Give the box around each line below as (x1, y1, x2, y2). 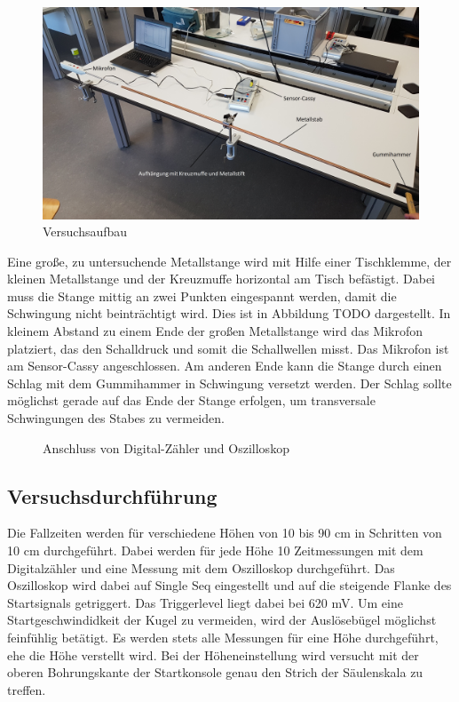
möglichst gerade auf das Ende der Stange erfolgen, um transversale (7, 391, 376, 410)
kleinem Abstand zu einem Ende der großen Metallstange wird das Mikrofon (7, 322, 423, 340)
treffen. (7, 680, 46, 698)
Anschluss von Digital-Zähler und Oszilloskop (43, 438, 289, 457)
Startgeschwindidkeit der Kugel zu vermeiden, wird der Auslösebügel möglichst (7, 610, 437, 629)
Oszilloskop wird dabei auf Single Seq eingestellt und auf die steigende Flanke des (7, 576, 452, 594)
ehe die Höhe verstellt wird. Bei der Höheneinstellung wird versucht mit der (7, 645, 419, 664)
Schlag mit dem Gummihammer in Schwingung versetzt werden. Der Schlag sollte (7, 373, 452, 392)
